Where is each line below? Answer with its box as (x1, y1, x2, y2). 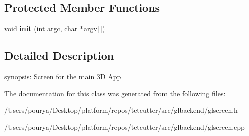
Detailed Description (4, 48, 114, 63)
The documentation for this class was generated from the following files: (4, 88, 226, 98)
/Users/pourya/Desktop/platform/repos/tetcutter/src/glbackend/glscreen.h (4, 105, 238, 115)
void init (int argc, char (4, 23, 78, 34)
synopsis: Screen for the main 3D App (4, 71, 121, 81)
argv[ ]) (84, 23, 105, 34)
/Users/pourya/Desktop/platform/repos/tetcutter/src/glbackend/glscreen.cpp (4, 121, 245, 132)
